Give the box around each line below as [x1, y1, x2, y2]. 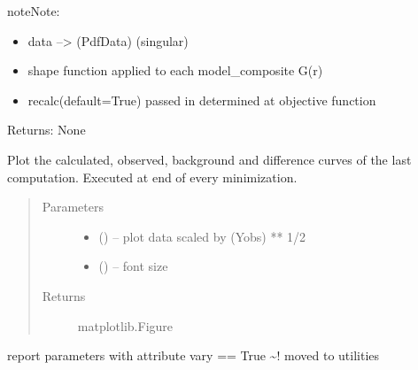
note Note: [7, 2, 60, 19]
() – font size [98, 257, 168, 275]
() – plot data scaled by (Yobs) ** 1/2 [98, 227, 306, 245]
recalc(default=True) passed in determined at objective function [27, 90, 376, 109]
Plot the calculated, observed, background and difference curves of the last [7, 150, 412, 168]
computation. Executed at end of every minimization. [7, 167, 298, 186]
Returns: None [7, 120, 86, 139]
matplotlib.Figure [77, 316, 174, 335]
